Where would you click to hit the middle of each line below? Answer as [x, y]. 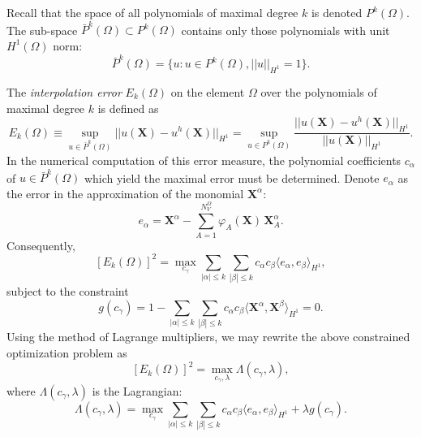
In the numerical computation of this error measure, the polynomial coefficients [204, 160]
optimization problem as [67, 352]
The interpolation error [64, 92]
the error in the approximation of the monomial [125, 193]
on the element [208, 92]
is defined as [128, 108]
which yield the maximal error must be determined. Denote [232, 177]
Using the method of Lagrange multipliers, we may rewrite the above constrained [208, 337]
